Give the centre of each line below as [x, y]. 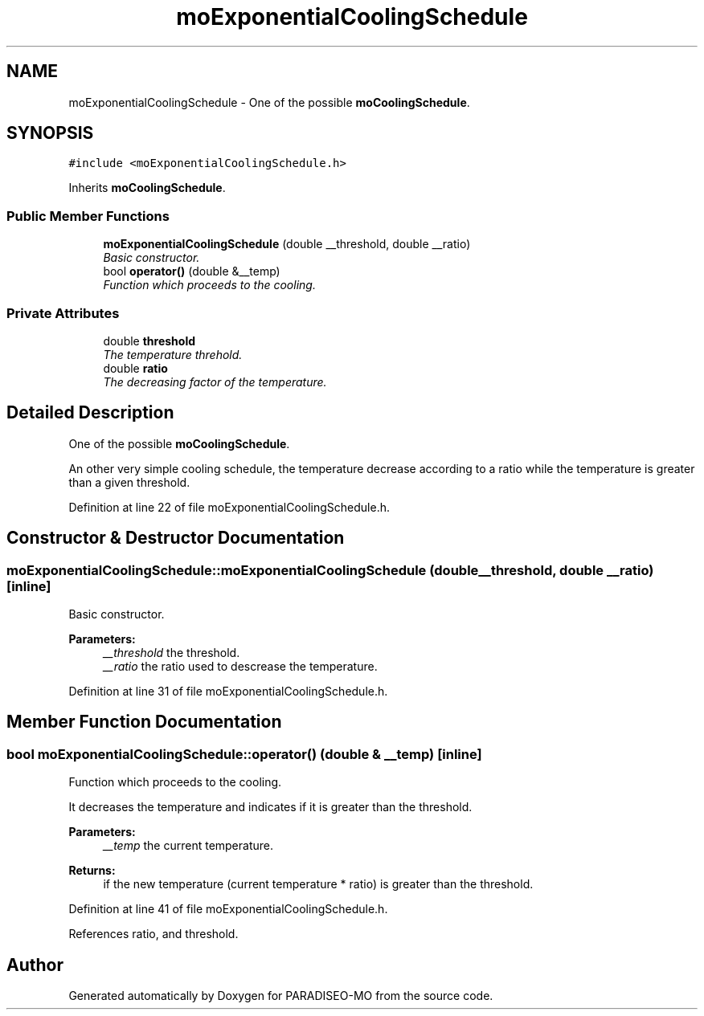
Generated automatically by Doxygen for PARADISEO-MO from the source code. [281, 996]
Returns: [92, 871]
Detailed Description [90, 413]
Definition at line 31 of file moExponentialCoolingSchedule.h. [228, 691]
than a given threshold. [129, 482]
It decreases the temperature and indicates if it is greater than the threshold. [270, 807]
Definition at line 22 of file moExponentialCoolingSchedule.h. [229, 507]
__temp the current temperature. [188, 846]
